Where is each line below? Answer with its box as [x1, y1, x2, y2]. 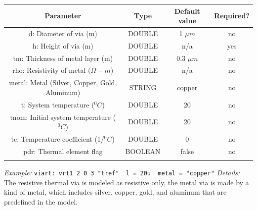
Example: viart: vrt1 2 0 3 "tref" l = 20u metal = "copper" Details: [4, 167, 240, 178]
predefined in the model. [4, 197, 78, 207]
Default [174, 5, 200, 16]
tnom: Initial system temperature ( [10, 111, 116, 122]
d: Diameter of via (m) [28, 28, 97, 38]
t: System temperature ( [21, 99, 94, 109]
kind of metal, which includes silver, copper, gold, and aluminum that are [4, 187, 227, 197]
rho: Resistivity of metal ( [12, 65, 91, 75]
